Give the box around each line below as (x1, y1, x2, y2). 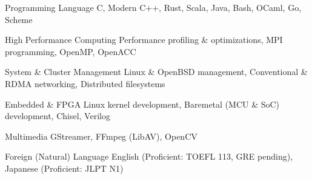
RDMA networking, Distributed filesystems (5, 77, 165, 89)
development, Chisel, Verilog (5, 109, 110, 122)
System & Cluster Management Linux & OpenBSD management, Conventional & (5, 65, 308, 78)
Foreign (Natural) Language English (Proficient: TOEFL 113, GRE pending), (5, 150, 293, 163)
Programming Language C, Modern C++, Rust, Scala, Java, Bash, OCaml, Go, (5, 1, 302, 13)
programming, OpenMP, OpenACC (5, 45, 136, 57)
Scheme (5, 13, 33, 25)
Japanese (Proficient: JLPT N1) (5, 161, 124, 174)
